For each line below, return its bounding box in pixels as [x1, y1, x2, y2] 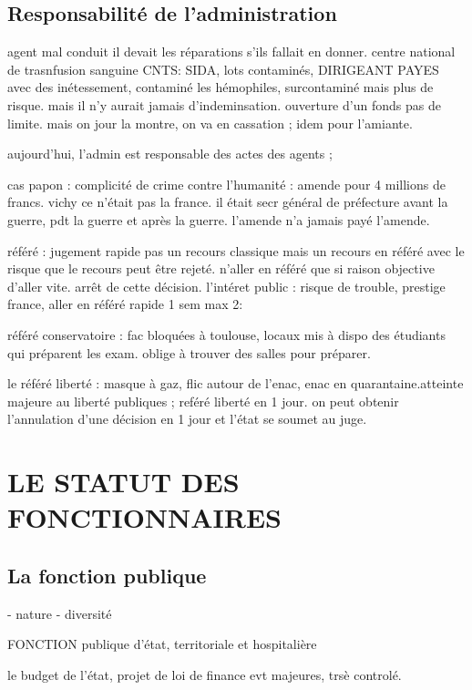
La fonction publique [7, 561, 207, 589]
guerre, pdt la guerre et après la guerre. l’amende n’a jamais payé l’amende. [7, 210, 430, 229]
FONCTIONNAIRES [7, 499, 282, 536]
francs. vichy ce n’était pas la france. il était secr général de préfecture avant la [7, 192, 448, 211]
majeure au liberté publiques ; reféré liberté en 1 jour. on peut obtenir [7, 391, 399, 410]
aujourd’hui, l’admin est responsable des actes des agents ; [7, 144, 333, 163]
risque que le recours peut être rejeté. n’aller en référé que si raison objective [7, 259, 435, 278]
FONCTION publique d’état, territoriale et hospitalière [7, 634, 317, 654]
